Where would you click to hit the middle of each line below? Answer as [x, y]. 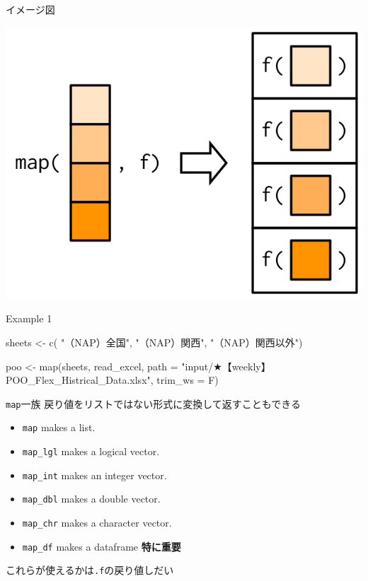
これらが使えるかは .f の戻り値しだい [90, 570]
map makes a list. [59, 427]
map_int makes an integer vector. [94, 475]
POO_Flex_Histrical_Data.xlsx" [78, 380]
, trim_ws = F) [184, 380]
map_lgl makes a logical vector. [91, 451]
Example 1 [29, 318]
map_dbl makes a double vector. [91, 499]
